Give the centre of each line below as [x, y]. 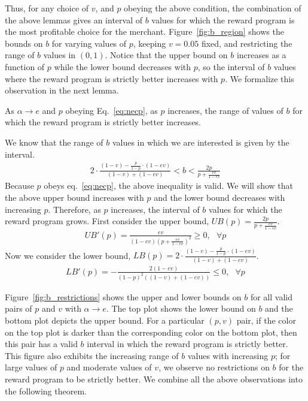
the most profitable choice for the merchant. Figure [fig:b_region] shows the [144, 31]
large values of [31, 367]
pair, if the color [266, 320]
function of [25, 66]
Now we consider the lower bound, [68, 255]
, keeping [150, 43]
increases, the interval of [155, 209]
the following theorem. [46, 391]
